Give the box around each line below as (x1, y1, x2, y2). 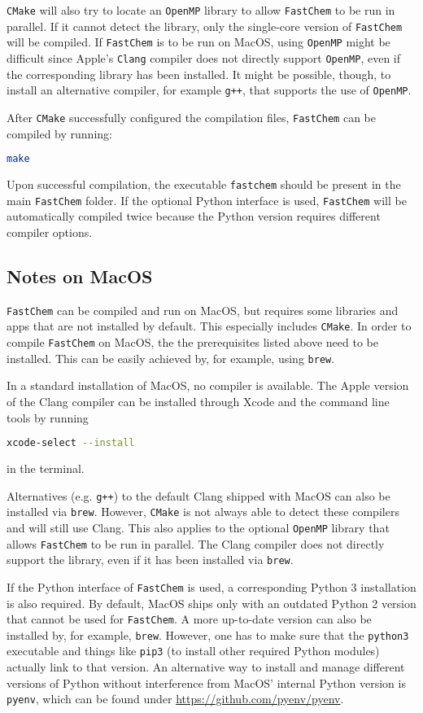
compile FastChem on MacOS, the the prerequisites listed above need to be (7, 334, 378, 351)
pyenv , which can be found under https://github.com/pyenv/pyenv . (7, 690, 344, 707)
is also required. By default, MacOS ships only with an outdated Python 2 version (7, 594, 416, 611)
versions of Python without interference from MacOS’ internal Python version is (7, 674, 406, 691)
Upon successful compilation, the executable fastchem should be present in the (7, 176, 401, 192)
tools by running (7, 409, 89, 426)
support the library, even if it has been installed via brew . (7, 551, 294, 568)
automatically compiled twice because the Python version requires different (7, 208, 381, 225)
